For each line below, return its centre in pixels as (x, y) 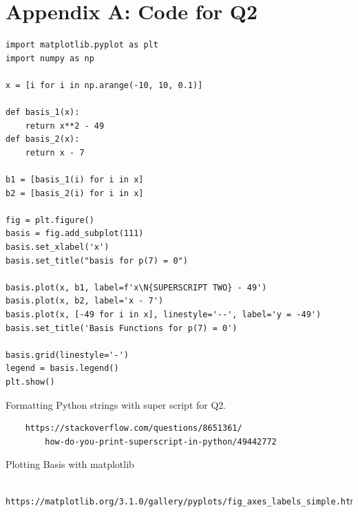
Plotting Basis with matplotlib (70, 464)
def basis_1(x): (43, 113)
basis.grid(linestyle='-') (67, 355)
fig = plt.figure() (50, 220)
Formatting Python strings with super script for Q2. (116, 404)
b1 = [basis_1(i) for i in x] (75, 180)
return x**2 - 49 (65, 126)
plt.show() (30, 382)
